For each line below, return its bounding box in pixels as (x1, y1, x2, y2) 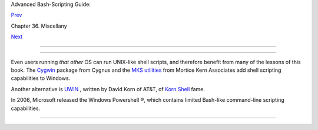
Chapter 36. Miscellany (11, 22, 67, 29)
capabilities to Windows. (11, 75, 71, 82)
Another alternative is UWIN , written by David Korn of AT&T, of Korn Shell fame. (11, 85, 206, 92)
